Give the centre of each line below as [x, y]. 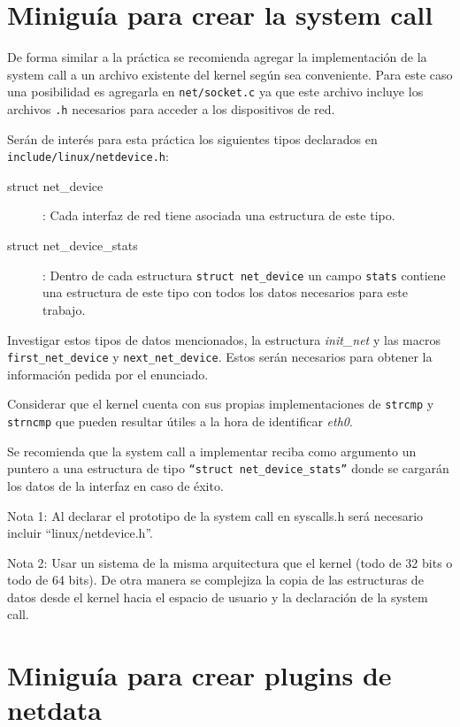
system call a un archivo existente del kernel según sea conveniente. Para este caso [230, 74]
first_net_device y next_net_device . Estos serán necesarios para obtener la [220, 357]
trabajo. [64, 309]
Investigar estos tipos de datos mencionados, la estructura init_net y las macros [224, 339]
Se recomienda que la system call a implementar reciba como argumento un [212, 451]
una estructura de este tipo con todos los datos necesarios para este [225, 292]
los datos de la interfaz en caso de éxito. [115, 485]
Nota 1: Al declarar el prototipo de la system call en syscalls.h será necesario [215, 515]
